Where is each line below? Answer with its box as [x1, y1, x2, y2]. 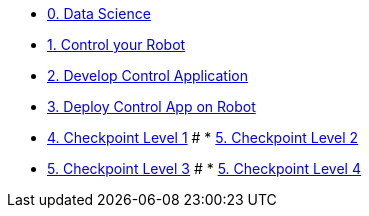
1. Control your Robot [47, 36, 186, 53]
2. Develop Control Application [47, 67, 249, 84]
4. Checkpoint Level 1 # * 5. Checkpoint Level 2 [47, 129, 359, 146]
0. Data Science [47, 5, 151, 22]
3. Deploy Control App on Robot [47, 98, 256, 115]
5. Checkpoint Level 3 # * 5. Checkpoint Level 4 [47, 160, 361, 177]
